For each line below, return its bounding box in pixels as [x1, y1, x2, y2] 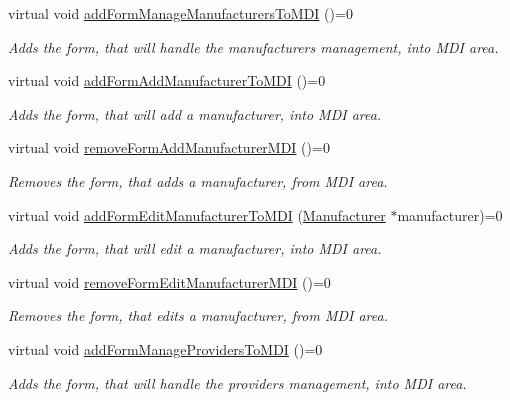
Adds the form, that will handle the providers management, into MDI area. [8, 372, 467, 393]
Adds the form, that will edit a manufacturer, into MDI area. [8, 238, 382, 259]
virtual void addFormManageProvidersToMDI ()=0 [8, 338, 323, 359]
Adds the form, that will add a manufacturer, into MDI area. [8, 103, 382, 124]
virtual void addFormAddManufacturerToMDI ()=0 [8, 70, 326, 91]
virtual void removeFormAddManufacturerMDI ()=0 [8, 137, 330, 158]
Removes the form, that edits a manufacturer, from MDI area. [8, 305, 388, 326]
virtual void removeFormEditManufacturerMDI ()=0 [8, 271, 331, 292]
